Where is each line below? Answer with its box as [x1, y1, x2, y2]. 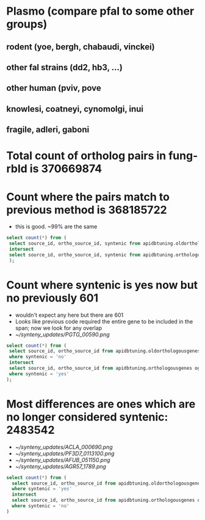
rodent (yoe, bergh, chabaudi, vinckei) [6, 42, 155, 52]
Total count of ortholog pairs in [6, 149, 167, 163]
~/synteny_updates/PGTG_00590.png [15, 331, 110, 338]
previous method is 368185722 [6, 203, 167, 217]
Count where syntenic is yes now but [6, 278, 198, 292]
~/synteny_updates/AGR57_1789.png [15, 463, 107, 470]
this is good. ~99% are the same [15, 223, 98, 230]
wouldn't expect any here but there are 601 [15, 311, 124, 319]
